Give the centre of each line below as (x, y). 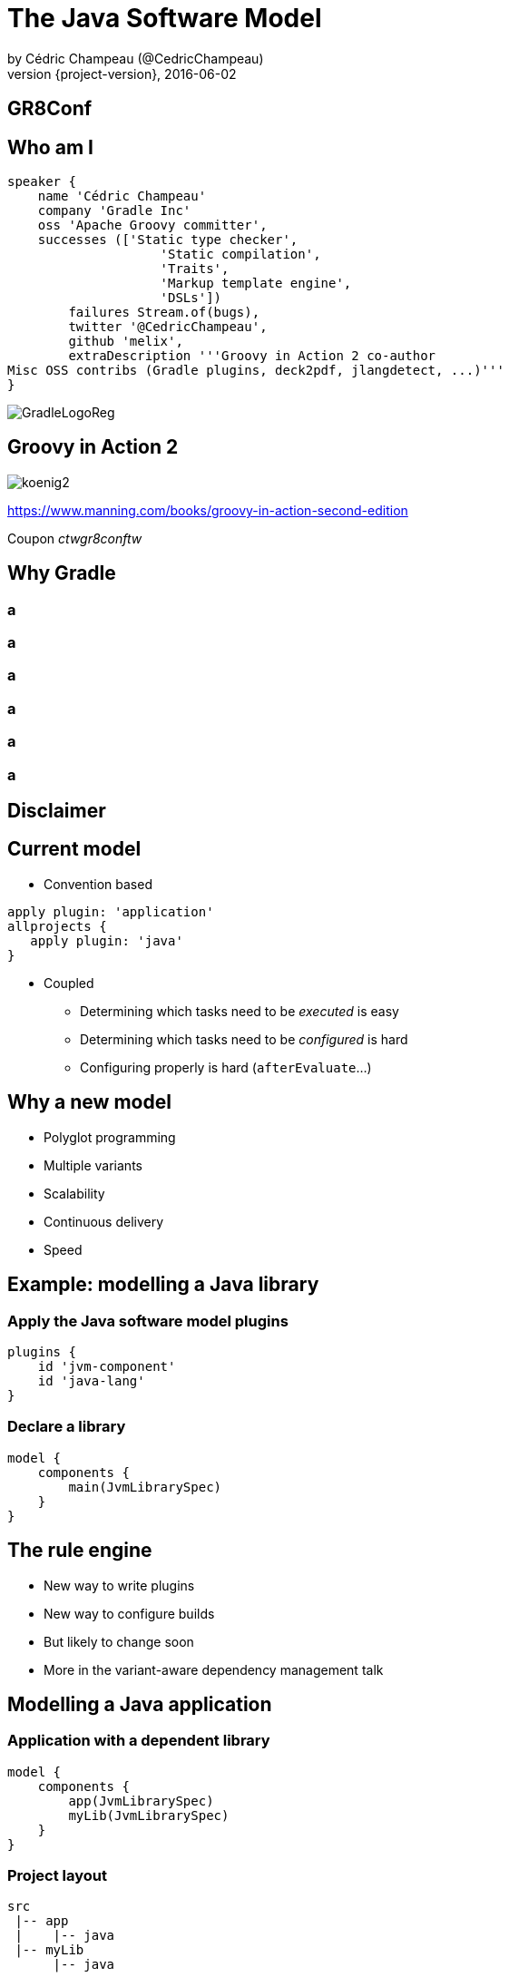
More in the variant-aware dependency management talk (214, 1669)
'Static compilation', (240, 254)
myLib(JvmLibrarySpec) (149, 1815)
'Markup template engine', (256, 284)
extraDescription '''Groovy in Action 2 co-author (252, 356)
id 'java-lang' (91, 1380)
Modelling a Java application (140, 1704)
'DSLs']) (191, 298)
